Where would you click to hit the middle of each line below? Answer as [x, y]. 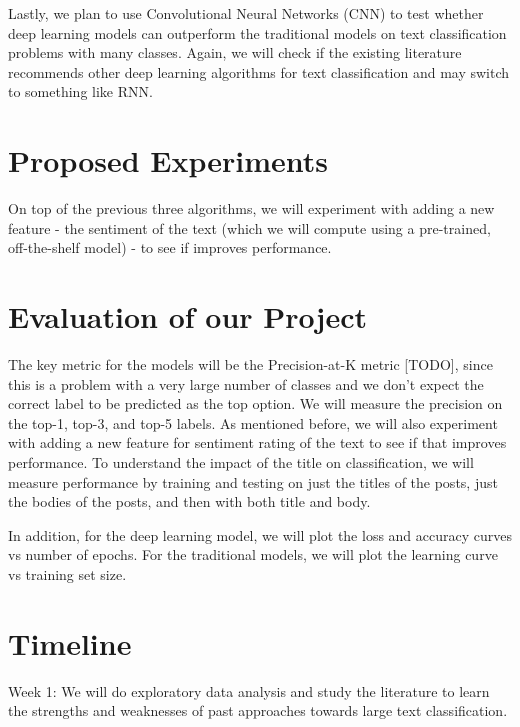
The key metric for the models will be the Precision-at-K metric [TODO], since [250, 364]
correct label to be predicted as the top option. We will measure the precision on [255, 403]
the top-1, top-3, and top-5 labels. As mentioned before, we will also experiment [253, 422]
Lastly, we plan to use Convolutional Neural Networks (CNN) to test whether [246, 13]
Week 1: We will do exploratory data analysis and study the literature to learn [249, 690]
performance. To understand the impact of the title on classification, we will [241, 461]
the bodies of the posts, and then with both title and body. [189, 501]
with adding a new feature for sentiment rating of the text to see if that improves [257, 442]
